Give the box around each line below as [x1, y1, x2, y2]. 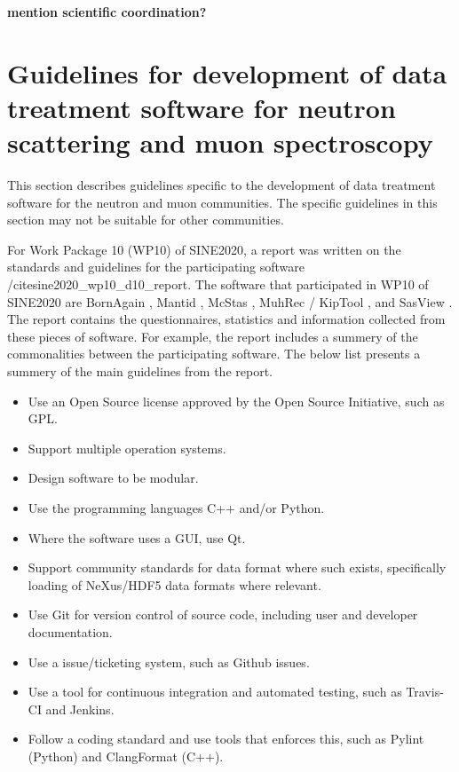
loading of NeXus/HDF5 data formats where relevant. [28, 575, 321, 594]
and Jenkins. [45, 699, 115, 718]
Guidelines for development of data [7, 54, 447, 91]
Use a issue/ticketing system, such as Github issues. [28, 652, 310, 671]
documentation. [28, 622, 113, 641]
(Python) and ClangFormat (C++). [28, 746, 224, 765]
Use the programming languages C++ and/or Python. [28, 499, 325, 516]
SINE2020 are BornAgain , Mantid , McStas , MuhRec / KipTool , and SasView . [7, 292, 453, 311]
